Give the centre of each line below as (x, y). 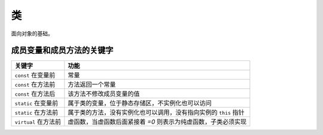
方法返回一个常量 (92, 85)
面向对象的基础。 (32, 33)
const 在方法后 (35, 94)
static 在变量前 (36, 103)
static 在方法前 (36, 112)
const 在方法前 (35, 85)
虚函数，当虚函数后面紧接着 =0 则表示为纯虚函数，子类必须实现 (157, 122)
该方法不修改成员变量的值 (104, 94)
